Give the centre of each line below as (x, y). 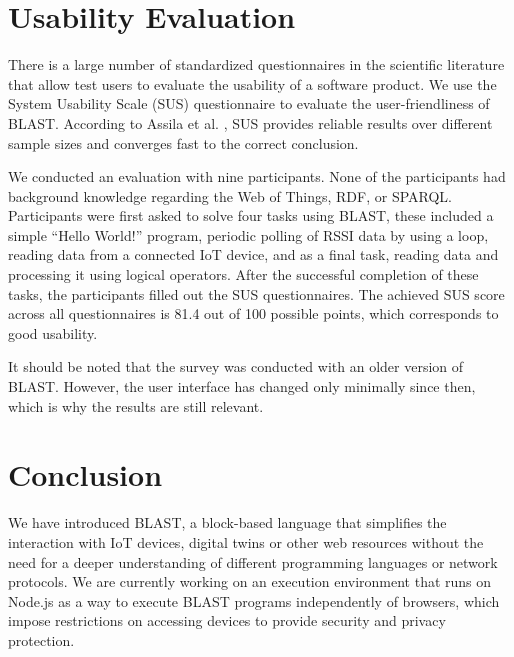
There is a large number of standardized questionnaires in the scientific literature (256, 64)
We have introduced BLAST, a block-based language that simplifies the (227, 522)
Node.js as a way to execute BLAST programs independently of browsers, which (254, 600)
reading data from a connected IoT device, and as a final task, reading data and (253, 254)
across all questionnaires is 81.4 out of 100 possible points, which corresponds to (253, 313)
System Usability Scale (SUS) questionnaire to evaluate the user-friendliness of (249, 103)
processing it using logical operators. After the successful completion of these (243, 274)
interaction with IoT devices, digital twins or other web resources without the (246, 541)
